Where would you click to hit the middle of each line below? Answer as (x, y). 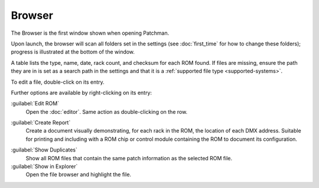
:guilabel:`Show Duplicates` (44, 150)
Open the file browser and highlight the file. (79, 174)
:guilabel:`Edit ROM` (35, 104)
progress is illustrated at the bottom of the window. (73, 52)
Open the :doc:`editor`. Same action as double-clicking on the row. (107, 111)
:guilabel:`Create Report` (41, 123)
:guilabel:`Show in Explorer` (44, 166)
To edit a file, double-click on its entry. (58, 82)
